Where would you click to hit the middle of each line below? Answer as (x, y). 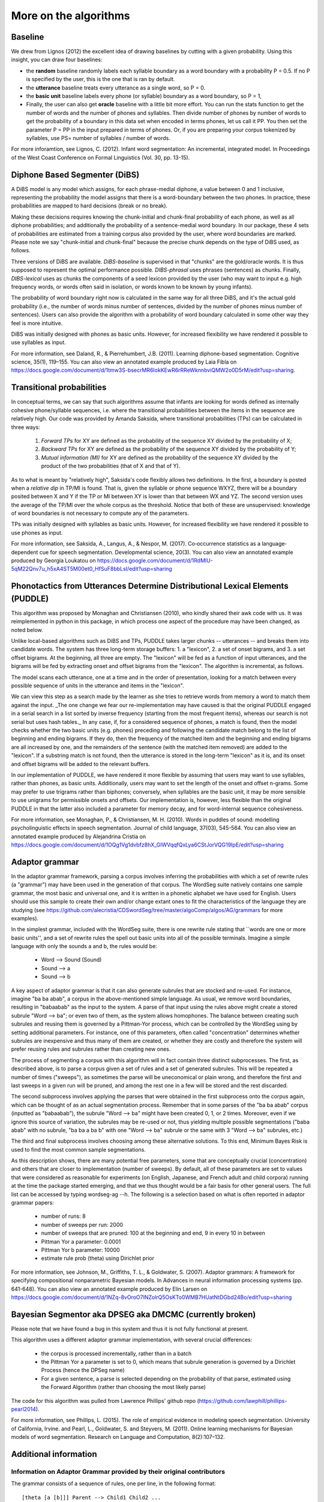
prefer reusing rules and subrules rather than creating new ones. (91, 1049)
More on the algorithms (70, 16)
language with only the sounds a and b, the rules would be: (84, 946)
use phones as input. (37, 532)
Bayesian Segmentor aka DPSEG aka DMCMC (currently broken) (133, 1314)
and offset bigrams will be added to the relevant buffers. (80, 764)
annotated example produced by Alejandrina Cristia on (79, 836)
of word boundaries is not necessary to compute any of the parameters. (100, 513)
